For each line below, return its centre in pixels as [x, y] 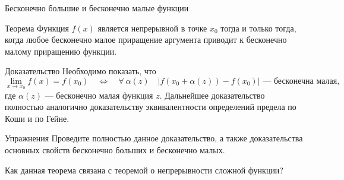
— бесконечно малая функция [99, 95]
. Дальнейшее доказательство [212, 95]
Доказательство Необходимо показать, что [81, 71]
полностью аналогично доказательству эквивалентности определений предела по [151, 107]
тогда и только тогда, [258, 28]
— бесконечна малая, [301, 81]
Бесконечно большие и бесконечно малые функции [97, 8]
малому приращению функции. [61, 51]
